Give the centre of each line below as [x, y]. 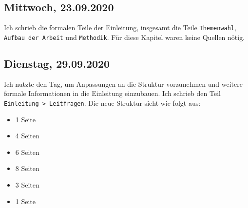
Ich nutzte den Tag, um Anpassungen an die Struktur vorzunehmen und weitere [123, 84]
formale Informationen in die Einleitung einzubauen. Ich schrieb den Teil [112, 93]
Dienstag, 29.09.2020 [57, 63]
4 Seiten [27, 136]
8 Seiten [27, 168]
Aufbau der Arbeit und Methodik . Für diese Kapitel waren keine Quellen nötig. [124, 37]
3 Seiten [27, 184]
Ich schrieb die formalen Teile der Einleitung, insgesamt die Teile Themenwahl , [120, 28]
